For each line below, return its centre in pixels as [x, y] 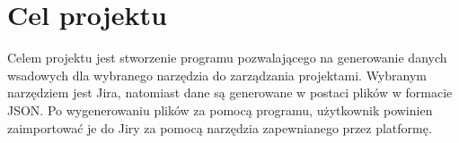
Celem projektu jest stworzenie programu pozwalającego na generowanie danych [227, 58]
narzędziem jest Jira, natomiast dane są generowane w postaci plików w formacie [230, 93]
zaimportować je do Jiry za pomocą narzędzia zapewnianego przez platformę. [220, 127]
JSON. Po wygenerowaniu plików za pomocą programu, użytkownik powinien [220, 109]
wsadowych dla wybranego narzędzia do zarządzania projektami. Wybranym [217, 75]
